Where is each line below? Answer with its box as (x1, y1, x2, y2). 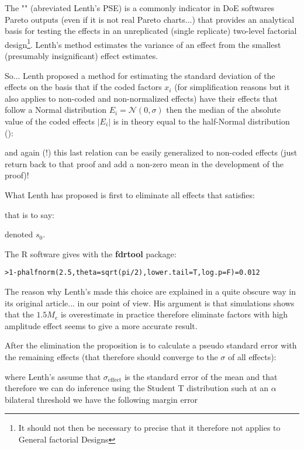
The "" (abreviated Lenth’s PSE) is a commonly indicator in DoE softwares (5, 2, 275, 13)
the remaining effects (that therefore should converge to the (5, 350, 218, 362)
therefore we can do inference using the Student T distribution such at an (5, 382, 269, 394)
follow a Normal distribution (5, 103, 107, 116)
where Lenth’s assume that (5, 370, 101, 382)
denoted (5, 228, 33, 240)
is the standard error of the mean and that (125, 370, 278, 382)
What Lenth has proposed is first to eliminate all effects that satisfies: (5, 188, 255, 201)
